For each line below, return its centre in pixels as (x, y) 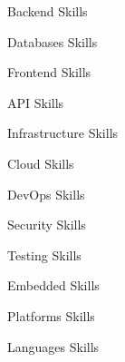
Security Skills (47, 225)
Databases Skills (53, 41)
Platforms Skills (51, 315)
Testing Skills (44, 254)
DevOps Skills (46, 194)
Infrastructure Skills (63, 133)
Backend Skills (48, 11)
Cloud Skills (41, 163)
